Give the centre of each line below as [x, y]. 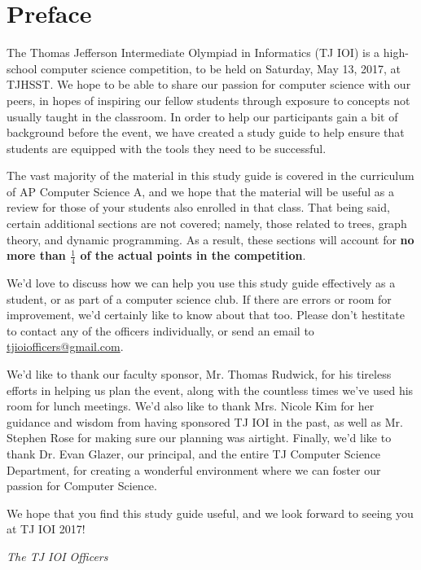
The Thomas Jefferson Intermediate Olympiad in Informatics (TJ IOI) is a [193, 53]
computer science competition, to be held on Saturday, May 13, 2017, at [221, 68]
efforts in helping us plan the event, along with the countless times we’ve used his [210, 390]
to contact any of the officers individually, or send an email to [160, 330]
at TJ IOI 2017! [46, 529]
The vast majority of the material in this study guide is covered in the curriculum [210, 175]
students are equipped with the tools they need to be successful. [167, 148]
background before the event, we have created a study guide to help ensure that [206, 132]
